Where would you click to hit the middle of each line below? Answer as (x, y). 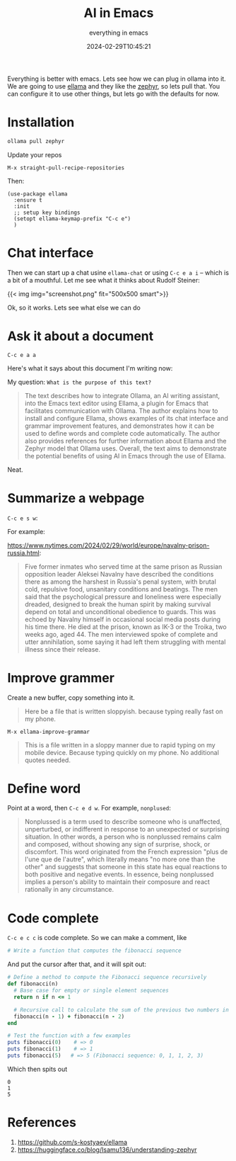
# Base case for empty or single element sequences (92, 990)
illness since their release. (63, 649)
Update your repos (35, 154)
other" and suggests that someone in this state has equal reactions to (126, 867)
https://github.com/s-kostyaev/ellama (72, 1142)
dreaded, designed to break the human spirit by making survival (118, 604)
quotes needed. (47, 760)
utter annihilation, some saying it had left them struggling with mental (125, 642)
